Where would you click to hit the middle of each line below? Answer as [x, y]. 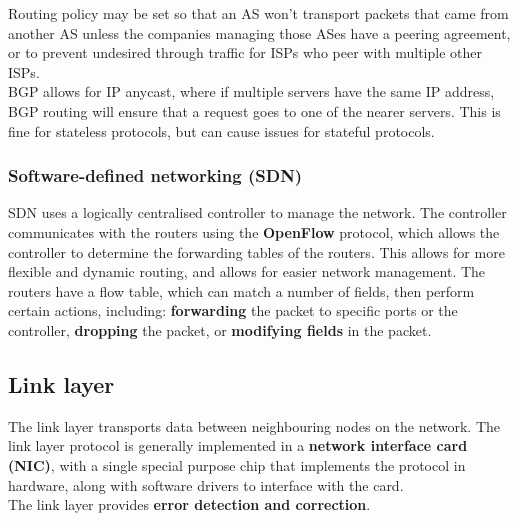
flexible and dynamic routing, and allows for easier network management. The [247, 271]
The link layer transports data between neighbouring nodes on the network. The [254, 425]
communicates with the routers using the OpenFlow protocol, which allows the [254, 231]
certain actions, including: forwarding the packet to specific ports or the [233, 310]
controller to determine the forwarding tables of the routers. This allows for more [256, 251]
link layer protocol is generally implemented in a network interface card [238, 445]
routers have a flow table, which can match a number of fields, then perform [241, 290]
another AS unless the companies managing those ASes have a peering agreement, [259, 32]
